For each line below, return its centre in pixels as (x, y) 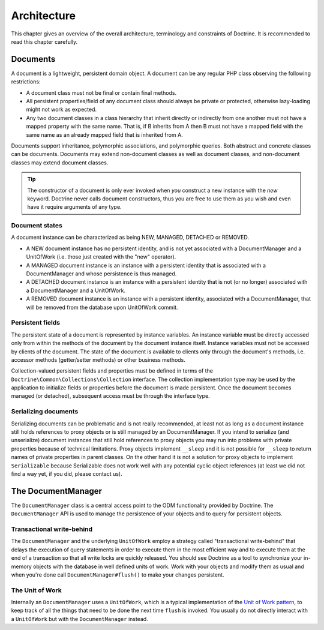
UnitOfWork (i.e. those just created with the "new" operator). (101, 257)
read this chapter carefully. (44, 41)
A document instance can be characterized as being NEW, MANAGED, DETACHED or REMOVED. (130, 238)
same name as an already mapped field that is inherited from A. (104, 134)
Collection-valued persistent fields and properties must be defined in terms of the (112, 371)
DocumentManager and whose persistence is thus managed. (101, 274)
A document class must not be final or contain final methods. (101, 92)
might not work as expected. (61, 109)
